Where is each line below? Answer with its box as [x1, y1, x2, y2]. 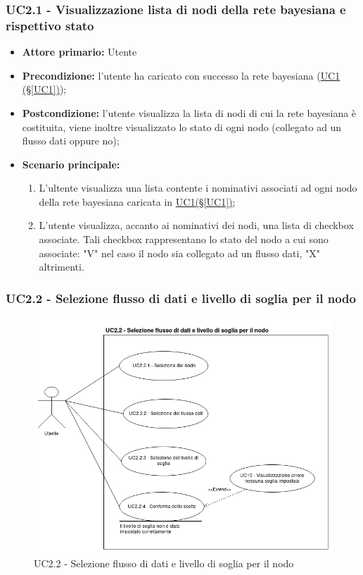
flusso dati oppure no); [22, 133, 120, 148]
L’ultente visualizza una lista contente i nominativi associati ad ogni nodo [39, 180, 357, 195]
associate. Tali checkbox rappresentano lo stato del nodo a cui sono [39, 232, 329, 247]
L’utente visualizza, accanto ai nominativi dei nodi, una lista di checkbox [39, 218, 354, 233]
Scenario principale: [22, 156, 120, 171]
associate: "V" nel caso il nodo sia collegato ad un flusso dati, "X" [39, 245, 320, 260]
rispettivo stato [6, 16, 94, 34]
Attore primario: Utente [22, 44, 137, 59]
